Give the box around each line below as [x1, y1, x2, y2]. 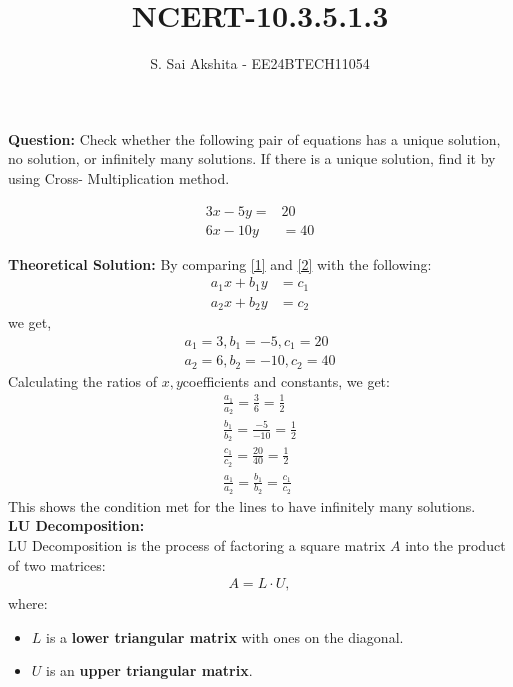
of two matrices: [8, 554, 106, 575]
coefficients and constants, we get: [182, 370, 390, 391]
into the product [405, 535, 506, 555]
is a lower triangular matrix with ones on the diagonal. [46, 626, 404, 647]
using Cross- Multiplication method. [8, 167, 230, 188]
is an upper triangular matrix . [46, 660, 253, 681]
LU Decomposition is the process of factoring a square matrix [8, 535, 386, 555]
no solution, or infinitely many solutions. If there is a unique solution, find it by [8, 148, 496, 169]
